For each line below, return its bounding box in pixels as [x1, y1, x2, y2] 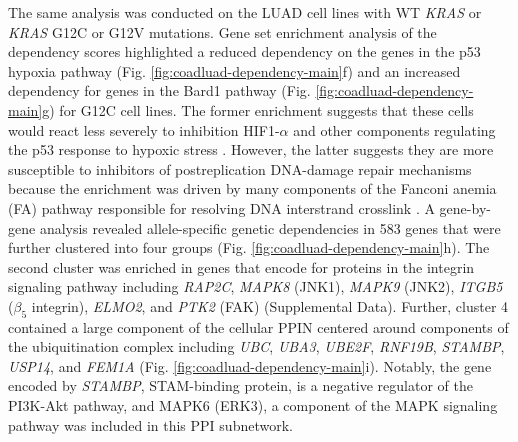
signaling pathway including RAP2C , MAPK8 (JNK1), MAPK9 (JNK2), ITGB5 [8, 276, 503, 297]
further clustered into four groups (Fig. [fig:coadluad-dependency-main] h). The [8, 237, 490, 258]
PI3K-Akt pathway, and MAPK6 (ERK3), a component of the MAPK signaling [8, 395, 498, 416]
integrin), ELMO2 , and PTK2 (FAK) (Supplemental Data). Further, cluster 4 [31, 295, 509, 316]
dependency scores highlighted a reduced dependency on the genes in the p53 [8, 41, 481, 62]
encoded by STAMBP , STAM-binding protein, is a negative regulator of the [8, 375, 473, 396]
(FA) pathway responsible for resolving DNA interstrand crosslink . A [8, 197, 435, 218]
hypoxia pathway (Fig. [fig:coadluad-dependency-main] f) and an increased [8, 60, 461, 81]
